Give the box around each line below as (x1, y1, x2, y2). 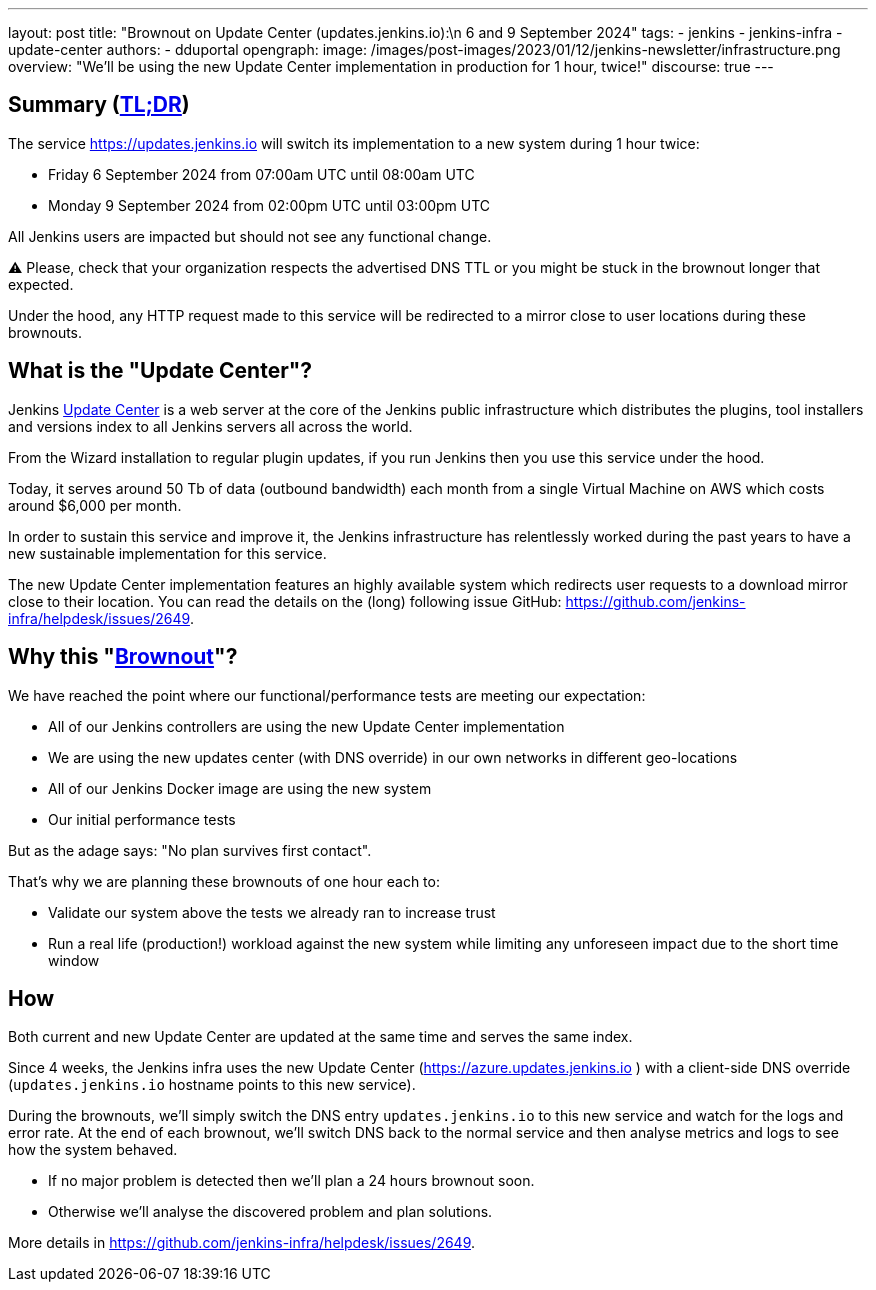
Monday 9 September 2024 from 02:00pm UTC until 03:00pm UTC (48, 196, 491, 214)
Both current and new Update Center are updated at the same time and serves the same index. (8, 1028, 633, 1046)
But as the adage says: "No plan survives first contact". (8, 841, 372, 859)
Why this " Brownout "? (8, 644, 238, 670)
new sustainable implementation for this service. (8, 544, 327, 562)
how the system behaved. (8, 1141, 178, 1159)
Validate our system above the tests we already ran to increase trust (48, 903, 496, 921)
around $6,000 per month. (8, 496, 182, 514)
